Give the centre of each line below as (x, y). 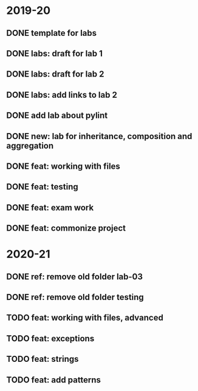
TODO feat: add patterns (54, 380)
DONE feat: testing (43, 187)
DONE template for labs (52, 33)
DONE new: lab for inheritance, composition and (99, 136)
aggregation (30, 145)
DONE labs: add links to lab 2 (62, 95)
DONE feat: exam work (50, 207)
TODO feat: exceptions (50, 338)
